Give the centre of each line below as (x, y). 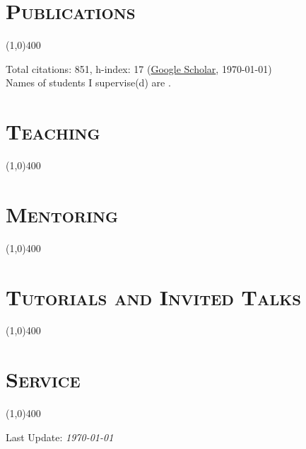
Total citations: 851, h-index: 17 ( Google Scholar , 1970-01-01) (139, 68)
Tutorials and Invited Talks (154, 296)
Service (43, 379)
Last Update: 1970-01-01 (60, 437)
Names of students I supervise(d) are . (88, 83)
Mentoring (62, 214)
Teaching (53, 131)
